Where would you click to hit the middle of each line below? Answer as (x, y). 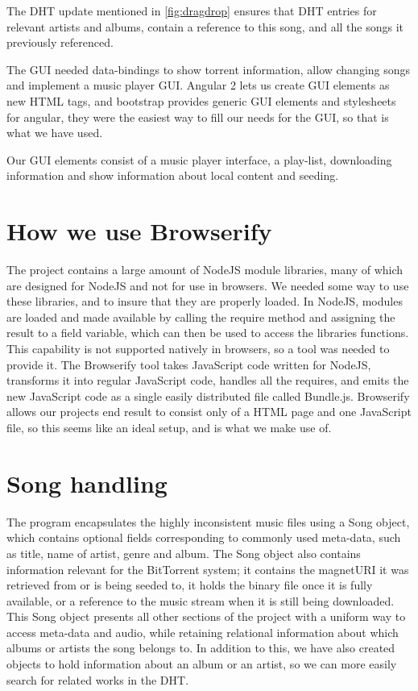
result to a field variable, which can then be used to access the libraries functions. (208, 333)
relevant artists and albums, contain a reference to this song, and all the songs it (205, 26)
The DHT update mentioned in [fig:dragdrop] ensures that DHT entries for (192, 10)
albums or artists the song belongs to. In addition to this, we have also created (201, 648)
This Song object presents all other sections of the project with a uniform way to (206, 616)
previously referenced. (60, 42)
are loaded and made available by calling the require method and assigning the (201, 316)
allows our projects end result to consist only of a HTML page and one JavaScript (209, 412)
